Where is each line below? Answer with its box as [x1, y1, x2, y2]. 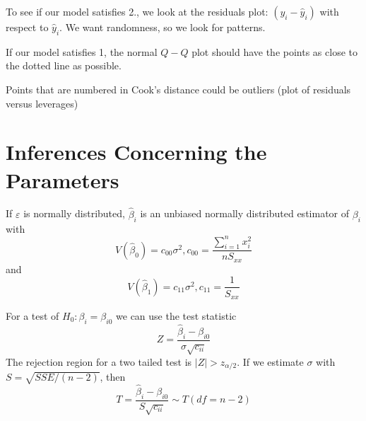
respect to [6, 20, 49, 34]
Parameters [6, 165, 119, 194]
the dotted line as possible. [6, 58, 122, 73]
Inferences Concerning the [6, 137, 267, 166]
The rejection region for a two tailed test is [6, 354, 192, 369]
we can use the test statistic [116, 308, 237, 323]
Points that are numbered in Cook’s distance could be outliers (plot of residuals [6, 81, 351, 96]
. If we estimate [237, 354, 304, 369]
